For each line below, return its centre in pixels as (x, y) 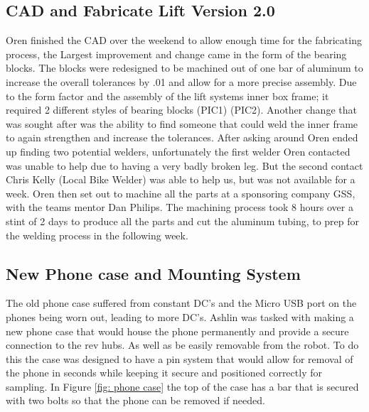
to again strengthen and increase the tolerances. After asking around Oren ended (182, 137)
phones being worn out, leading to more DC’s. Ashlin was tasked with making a (180, 316)
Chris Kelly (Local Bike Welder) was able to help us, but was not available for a (181, 179)
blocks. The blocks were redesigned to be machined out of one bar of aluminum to (184, 68)
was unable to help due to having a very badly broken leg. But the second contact (184, 165)
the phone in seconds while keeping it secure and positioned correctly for (164, 373)
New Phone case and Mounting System (153, 273)
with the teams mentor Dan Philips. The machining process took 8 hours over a (180, 207)
